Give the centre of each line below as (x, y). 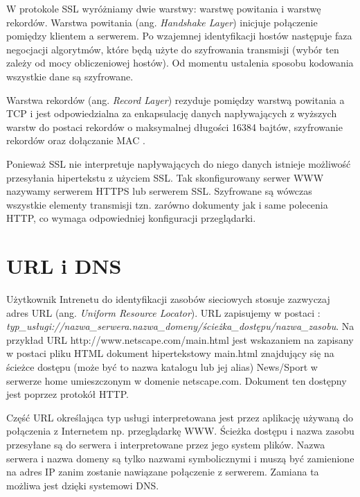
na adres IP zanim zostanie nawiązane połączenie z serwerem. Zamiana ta (163, 472)
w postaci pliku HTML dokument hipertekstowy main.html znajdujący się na (170, 353)
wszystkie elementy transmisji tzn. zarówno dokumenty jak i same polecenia (167, 204)
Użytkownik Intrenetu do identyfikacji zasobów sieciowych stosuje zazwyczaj (168, 299)
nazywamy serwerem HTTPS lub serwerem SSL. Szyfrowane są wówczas (159, 191)
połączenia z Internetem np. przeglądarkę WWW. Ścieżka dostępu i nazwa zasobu (180, 431)
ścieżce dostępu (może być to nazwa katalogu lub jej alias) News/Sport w (162, 367)
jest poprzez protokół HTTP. (67, 394)
